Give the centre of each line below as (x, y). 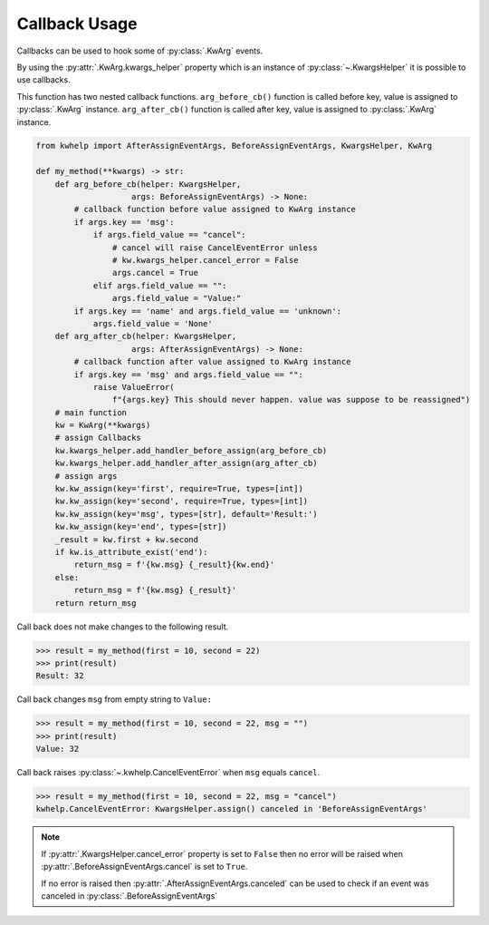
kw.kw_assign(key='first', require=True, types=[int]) (179, 489)
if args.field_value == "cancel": (169, 235)
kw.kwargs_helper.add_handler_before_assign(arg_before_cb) (191, 450)
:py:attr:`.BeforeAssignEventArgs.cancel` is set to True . (144, 867)
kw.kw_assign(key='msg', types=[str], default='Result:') (186, 514)
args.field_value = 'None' (153, 323)
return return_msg (96, 603)
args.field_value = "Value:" (177, 298)
